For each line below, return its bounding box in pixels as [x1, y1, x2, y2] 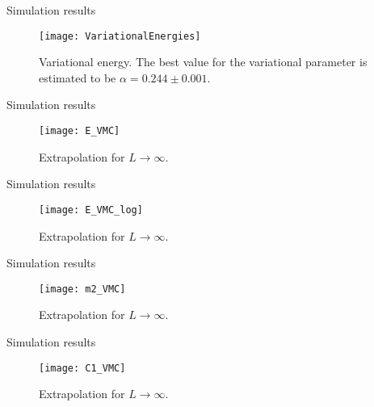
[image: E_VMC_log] [39, 203, 143, 216]
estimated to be [39, 69, 116, 86]
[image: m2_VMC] [39, 283, 126, 295]
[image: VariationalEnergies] [39, 30, 201, 42]
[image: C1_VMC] [39, 362, 126, 374]
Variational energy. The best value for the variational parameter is [39, 53, 368, 70]
